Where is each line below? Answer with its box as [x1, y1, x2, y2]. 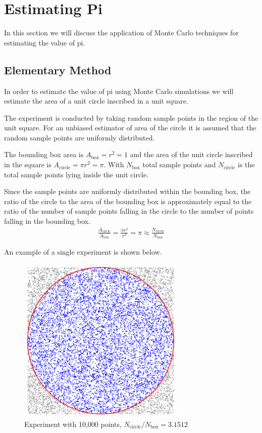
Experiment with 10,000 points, [24, 418, 122, 429]
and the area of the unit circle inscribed [130, 149, 253, 160]
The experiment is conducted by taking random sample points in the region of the [4, 112, 258, 123]
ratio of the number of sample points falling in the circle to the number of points [4, 206, 254, 216]
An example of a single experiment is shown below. [4, 246, 162, 257]
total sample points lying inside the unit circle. [4, 169, 149, 179]
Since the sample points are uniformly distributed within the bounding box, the [4, 186, 251, 197]
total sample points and [142, 159, 216, 170]
